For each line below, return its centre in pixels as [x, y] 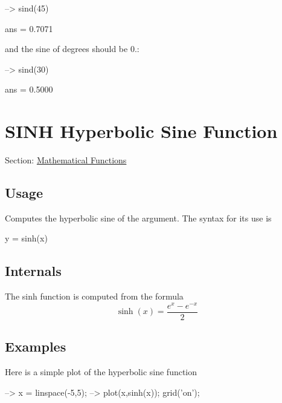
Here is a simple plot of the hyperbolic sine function [101, 372]
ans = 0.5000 [29, 89]
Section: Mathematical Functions [66, 160]
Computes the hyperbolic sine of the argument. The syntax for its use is [138, 218]
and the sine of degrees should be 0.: [72, 49]
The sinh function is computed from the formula [94, 296]
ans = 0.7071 [29, 28]
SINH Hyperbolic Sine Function [141, 131]
